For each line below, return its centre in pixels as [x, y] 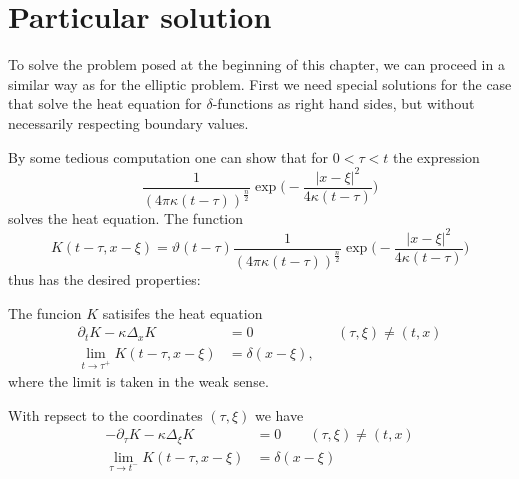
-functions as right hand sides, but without [343, 103]
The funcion [45, 312]
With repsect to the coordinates [105, 414]
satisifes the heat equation [182, 312]
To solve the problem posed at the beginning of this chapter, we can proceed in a [256, 64]
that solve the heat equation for [105, 103]
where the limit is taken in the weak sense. [138, 381]
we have [279, 414]
